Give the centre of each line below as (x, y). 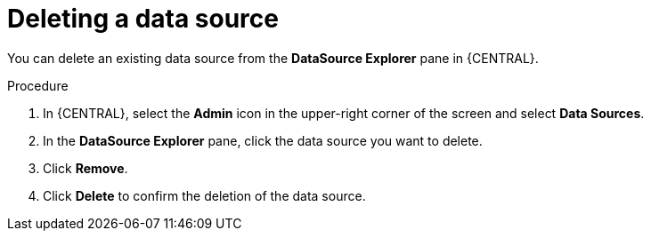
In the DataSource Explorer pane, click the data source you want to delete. (263, 140)
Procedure (38, 85)
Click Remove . (85, 168)
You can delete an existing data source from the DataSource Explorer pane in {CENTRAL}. (273, 58)
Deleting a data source (143, 19)
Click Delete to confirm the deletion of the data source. (204, 195)
